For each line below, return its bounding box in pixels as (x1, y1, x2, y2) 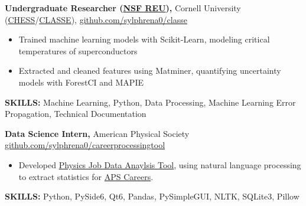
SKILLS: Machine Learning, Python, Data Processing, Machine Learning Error (5, 96, 296, 108)
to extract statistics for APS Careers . (18, 170, 154, 182)
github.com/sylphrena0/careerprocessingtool (5, 139, 165, 151)
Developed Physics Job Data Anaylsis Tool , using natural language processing (18, 158, 301, 171)
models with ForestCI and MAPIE (18, 76, 144, 88)
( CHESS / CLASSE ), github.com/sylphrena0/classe (5, 13, 187, 25)
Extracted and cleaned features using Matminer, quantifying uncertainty (18, 64, 281, 77)
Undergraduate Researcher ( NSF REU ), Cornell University (5, 2, 241, 14)
